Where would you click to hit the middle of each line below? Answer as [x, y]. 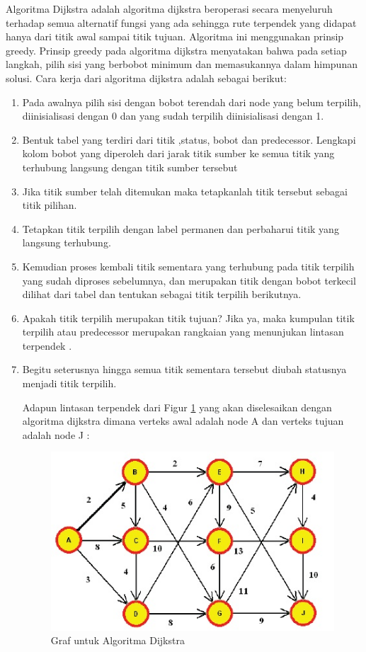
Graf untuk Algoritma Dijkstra [118, 640]
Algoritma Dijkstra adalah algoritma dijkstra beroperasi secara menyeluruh [169, 8]
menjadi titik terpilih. [69, 383]
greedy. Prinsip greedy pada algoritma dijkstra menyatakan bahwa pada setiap [176, 50]
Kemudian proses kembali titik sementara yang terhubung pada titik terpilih [188, 266]
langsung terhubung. [67, 242]
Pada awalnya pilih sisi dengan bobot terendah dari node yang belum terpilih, [191, 102]
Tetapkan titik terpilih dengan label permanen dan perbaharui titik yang [181, 228]
